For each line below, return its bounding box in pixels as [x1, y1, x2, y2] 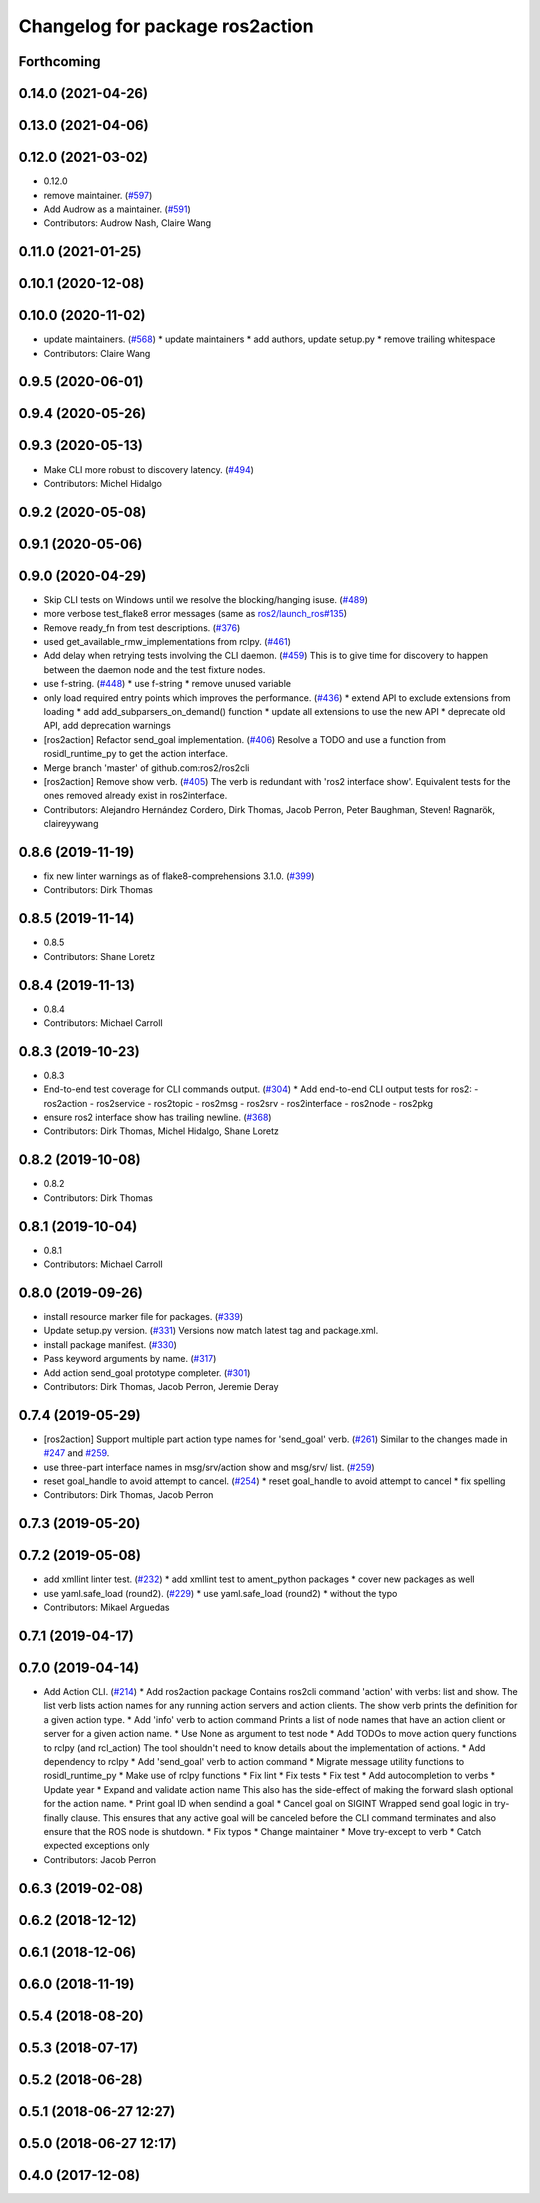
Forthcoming [18, 53, 101, 70]
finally [43, 1811, 69, 1824]
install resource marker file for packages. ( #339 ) [43, 1310, 244, 1322]
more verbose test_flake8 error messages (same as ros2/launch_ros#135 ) [43, 608, 348, 620]
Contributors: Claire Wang [43, 347, 151, 359]
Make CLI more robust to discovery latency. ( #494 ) [43, 463, 255, 475]
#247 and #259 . [43, 1447, 110, 1459]
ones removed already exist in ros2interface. [43, 790, 228, 802]
